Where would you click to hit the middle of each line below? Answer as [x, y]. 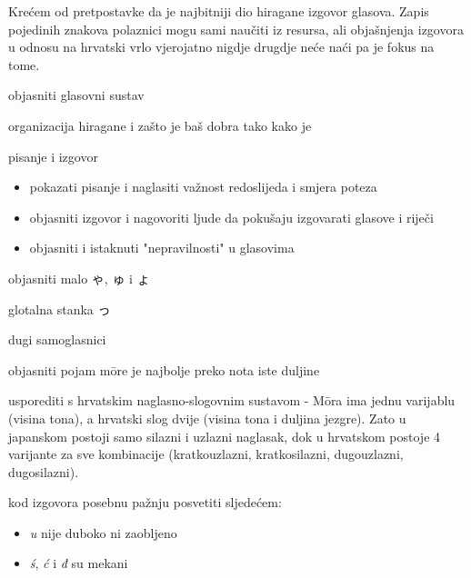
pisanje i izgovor [53, 156]
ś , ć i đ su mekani [79, 563]
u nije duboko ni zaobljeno [103, 532]
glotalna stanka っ [60, 309]
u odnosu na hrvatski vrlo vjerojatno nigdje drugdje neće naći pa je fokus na [221, 47]
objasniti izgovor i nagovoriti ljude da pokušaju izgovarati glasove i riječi [231, 217]
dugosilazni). [44, 471]
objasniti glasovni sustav [76, 95]
